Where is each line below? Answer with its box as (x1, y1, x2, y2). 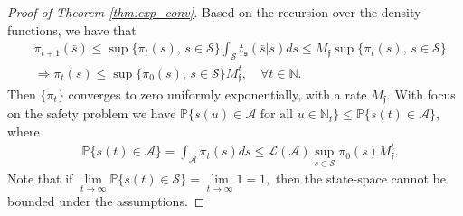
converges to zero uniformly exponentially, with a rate (68, 85, 367, 103)
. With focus (386, 85, 456, 103)
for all (260, 108, 294, 122)
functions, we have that (7, 20, 137, 39)
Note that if (7, 169, 73, 188)
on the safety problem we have (7, 104, 176, 123)
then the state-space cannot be (275, 169, 446, 188)
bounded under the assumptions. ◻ (7, 191, 205, 210)
